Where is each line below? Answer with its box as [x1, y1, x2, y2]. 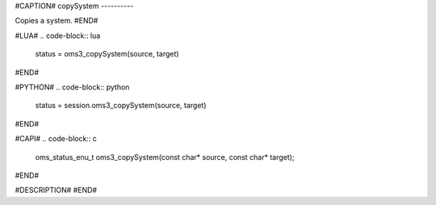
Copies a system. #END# [15, 16, 99, 26]
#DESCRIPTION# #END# [15, 186, 97, 195]
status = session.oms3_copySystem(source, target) [35, 101, 207, 111]
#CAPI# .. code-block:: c [15, 134, 97, 144]
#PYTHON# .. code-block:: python [15, 82, 130, 92]
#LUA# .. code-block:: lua [15, 31, 101, 40]
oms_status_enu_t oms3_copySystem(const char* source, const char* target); [35, 152, 295, 161]
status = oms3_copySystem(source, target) [35, 49, 179, 59]
